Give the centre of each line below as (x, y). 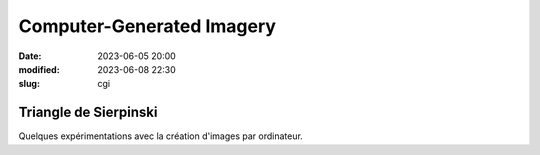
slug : (29, 84)
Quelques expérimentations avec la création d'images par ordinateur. (161, 136)
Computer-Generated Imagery (147, 26)
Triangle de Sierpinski (88, 112)
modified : (39, 69)
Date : (30, 56)
